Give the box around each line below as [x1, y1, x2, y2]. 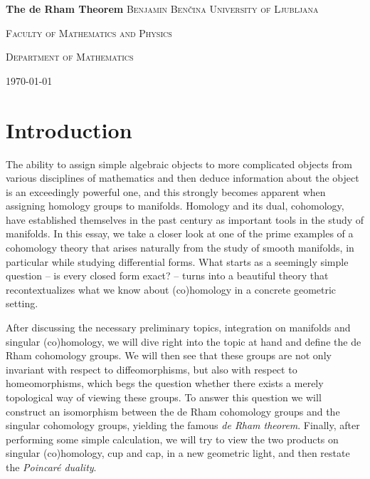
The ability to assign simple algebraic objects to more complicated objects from [6, 156, 352, 171]
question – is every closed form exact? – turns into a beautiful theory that [6, 268, 329, 283]
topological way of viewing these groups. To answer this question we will [6, 390, 322, 404]
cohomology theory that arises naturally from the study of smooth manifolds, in [6, 240, 354, 255]
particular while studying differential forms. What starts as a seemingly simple [6, 254, 349, 269]
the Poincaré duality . [6, 459, 97, 474]
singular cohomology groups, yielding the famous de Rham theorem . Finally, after [6, 418, 360, 433]
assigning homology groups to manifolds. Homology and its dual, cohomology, [6, 198, 344, 213]
